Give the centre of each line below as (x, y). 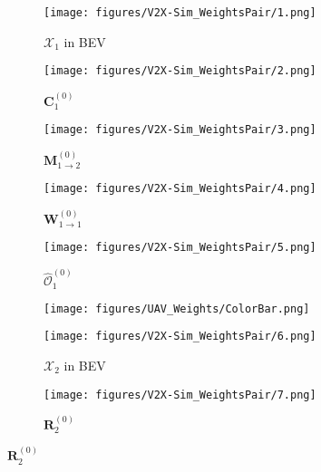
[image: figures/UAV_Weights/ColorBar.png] (177, 308)
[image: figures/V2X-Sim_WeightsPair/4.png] (180, 189)
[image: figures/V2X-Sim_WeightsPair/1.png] (180, 13)
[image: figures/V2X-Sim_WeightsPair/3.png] (180, 130)
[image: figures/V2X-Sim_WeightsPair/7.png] (180, 395)
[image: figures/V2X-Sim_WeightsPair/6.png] (180, 337)
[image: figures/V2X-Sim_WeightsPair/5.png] (180, 247)
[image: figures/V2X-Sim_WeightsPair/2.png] (180, 71)
